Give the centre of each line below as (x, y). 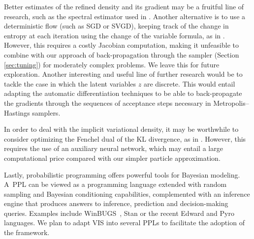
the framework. (27, 232)
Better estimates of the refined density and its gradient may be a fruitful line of (124, 6)
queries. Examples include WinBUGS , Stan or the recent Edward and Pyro (119, 213)
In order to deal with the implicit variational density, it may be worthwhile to (121, 129)
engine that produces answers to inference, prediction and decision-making (116, 203)
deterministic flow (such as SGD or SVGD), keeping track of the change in (116, 26)
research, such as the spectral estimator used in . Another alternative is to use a (125, 16)
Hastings (17, 112)
